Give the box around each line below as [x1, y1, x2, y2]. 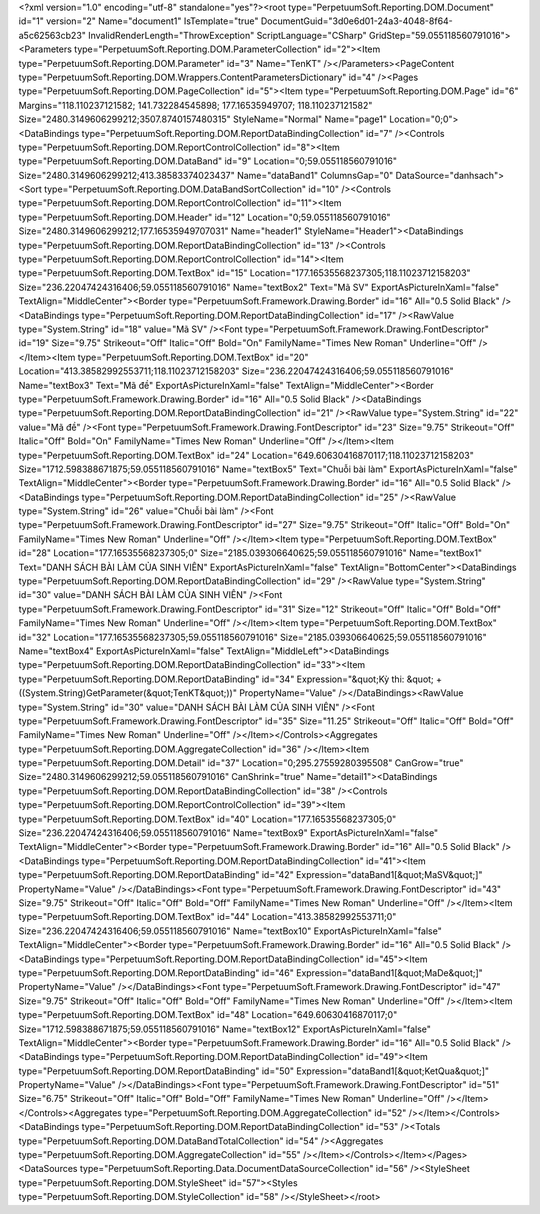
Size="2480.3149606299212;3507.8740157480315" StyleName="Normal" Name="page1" [18, 113, 387, 125]
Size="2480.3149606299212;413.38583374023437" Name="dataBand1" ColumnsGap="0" [18, 169, 394, 181]
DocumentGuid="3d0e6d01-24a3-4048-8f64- [260, 15, 454, 27]
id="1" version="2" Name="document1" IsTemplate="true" [18, 15, 259, 27]
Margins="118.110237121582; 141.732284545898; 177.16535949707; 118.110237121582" [18, 99, 373, 111]
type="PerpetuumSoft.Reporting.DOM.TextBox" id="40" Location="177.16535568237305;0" [18, 813, 397, 825]
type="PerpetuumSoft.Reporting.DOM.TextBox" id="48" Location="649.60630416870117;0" [18, 1009, 398, 1021]
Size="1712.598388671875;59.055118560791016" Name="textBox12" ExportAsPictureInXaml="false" [18, 1023, 432, 1035]
